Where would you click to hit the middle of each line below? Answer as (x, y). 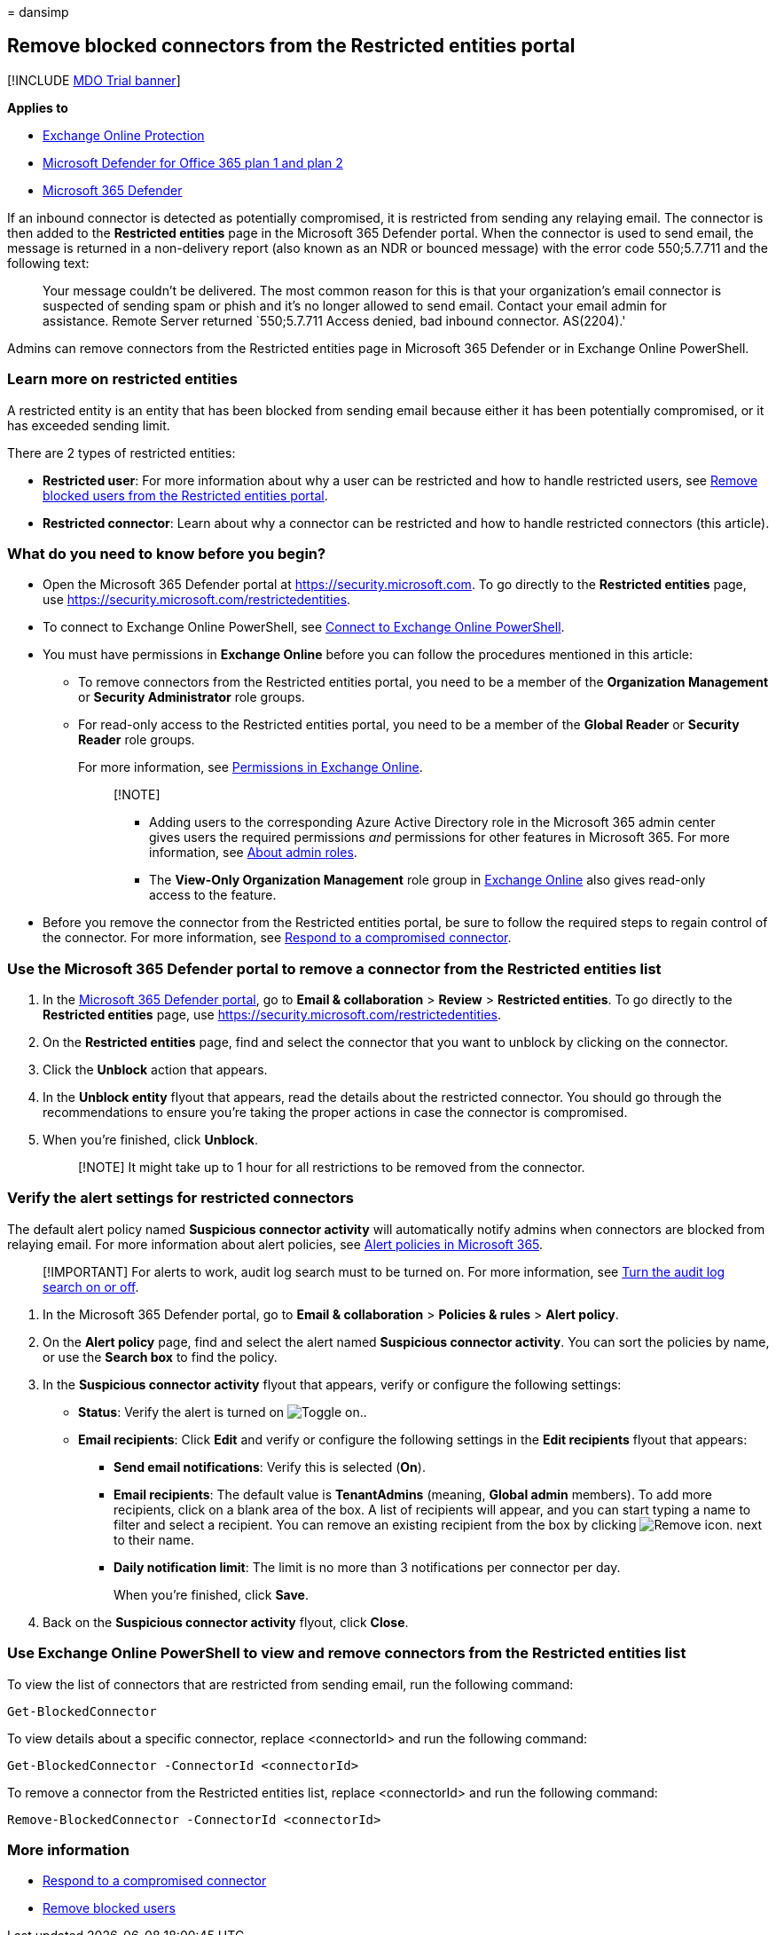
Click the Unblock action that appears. (155, 1070)
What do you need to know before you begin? (167, 553)
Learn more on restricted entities (122, 379)
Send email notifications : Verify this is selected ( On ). (270, 1467)
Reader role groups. (137, 740)
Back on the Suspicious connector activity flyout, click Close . (226, 1622)
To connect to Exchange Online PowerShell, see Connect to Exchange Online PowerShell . (304, 627)
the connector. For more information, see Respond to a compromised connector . (277, 938)
